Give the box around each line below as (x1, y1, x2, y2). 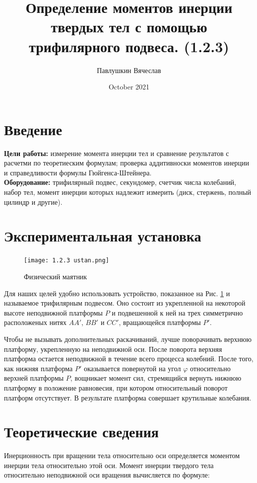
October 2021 (108, 81, 150, 92)
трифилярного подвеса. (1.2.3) (29, 36, 229, 56)
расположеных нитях (4, 317, 66, 327)
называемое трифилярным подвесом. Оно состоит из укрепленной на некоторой (4, 298, 246, 308)
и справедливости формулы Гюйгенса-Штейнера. (4, 167, 152, 177)
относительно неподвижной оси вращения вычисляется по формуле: (4, 470, 210, 480)
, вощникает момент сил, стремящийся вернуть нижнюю (70, 373, 242, 383)
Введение (4, 119, 63, 139)
